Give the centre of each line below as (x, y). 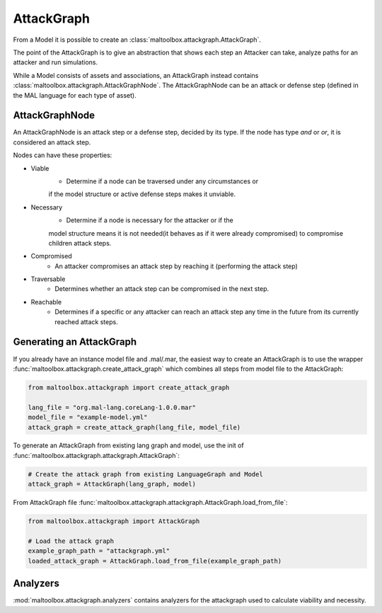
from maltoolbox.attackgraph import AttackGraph (114, 521)
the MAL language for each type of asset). (75, 95)
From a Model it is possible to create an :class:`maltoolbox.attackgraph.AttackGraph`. (137, 40)
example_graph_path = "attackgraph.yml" (99, 551)
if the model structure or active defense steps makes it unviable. (142, 194)
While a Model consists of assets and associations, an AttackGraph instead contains (136, 75)
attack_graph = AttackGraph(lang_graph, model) (112, 484)
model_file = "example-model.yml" (88, 417)
